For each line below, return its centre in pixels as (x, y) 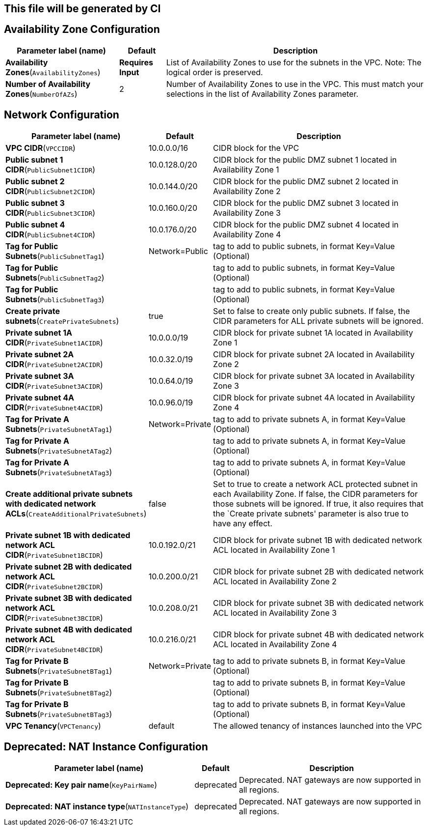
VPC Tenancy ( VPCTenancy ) (53, 726)
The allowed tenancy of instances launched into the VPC (318, 726)
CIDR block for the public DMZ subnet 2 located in (306, 181)
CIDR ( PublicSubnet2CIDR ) (51, 191)
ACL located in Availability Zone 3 (275, 613)
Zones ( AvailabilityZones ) (53, 72)
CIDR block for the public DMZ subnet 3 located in (306, 203)
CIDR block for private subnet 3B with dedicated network (319, 603)
